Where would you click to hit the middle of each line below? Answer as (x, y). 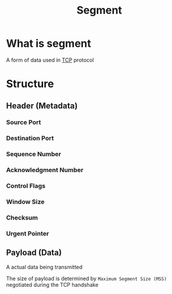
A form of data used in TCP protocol (50, 60)
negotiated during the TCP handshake (52, 285)
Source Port (24, 122)
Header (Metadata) (42, 106)
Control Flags (26, 186)
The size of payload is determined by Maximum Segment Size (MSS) (87, 278)
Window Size (25, 202)
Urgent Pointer (27, 233)
